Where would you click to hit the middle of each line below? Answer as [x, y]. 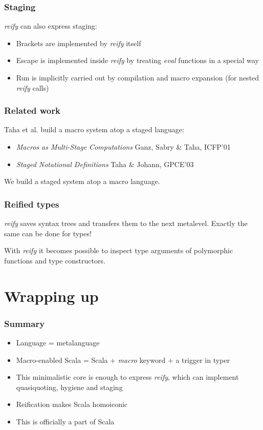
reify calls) [32, 87]
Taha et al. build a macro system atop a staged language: [94, 129]
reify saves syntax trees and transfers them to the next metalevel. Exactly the [126, 223]
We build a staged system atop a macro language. [82, 181]
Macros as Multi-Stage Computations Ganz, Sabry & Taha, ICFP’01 [123, 147]
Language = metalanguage [58, 342]
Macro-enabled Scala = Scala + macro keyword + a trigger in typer [123, 360]
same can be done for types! [48, 233]
